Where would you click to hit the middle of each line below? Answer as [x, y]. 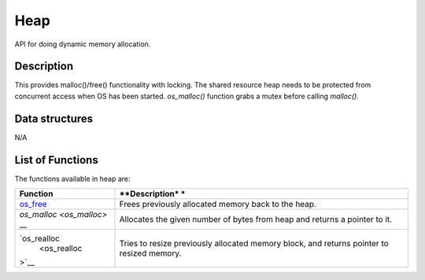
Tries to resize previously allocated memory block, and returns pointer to [254, 244]
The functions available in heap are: [72, 179]
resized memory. [150, 253]
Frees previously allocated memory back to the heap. [218, 204]
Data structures [54, 118]
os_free [33, 204]
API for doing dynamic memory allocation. [83, 44]
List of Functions [56, 160]
